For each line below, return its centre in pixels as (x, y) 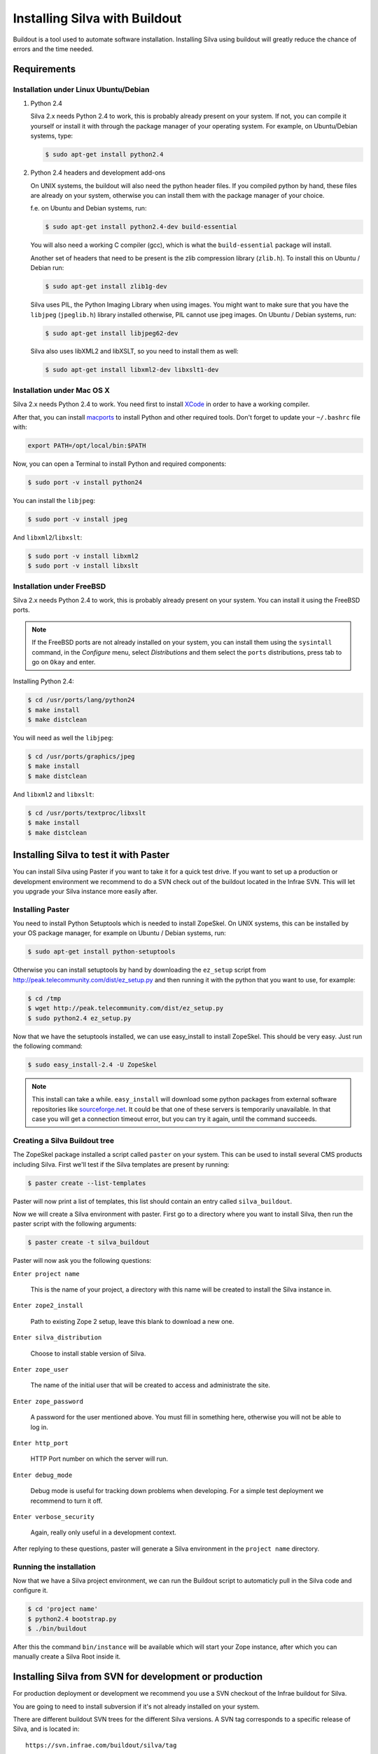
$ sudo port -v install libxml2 (83, 556)
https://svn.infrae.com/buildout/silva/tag (101, 1745)
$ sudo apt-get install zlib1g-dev (106, 287)
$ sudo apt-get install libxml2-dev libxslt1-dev (132, 370)
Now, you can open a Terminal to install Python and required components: (120, 464)
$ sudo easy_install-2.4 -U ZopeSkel (92, 1064)
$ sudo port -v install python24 (85, 482)
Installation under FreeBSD (59, 586)
